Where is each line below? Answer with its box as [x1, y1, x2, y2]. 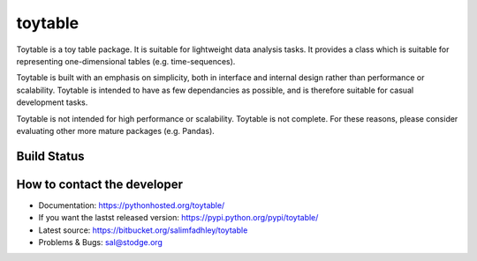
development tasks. [16, 97, 88, 108]
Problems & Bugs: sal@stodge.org [38, 236, 163, 247]
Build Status [16, 148, 85, 163]
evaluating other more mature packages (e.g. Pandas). [16, 125, 216, 136]
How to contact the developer [16, 176, 184, 191]
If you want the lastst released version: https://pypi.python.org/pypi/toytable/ [38, 213, 319, 223]
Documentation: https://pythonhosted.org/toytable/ [38, 199, 225, 211]
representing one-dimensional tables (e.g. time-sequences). [16, 56, 236, 66]
